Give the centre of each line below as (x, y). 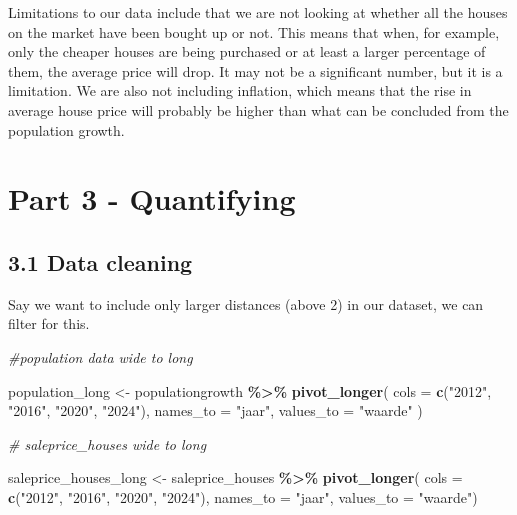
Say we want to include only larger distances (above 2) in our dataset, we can (246, 303)
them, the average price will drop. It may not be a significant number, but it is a (255, 70)
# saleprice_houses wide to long (107, 443)
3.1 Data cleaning (100, 261)
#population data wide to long (100, 356)
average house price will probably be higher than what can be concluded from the (258, 109)
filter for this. (49, 323)
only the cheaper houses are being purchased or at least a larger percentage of (247, 51)
